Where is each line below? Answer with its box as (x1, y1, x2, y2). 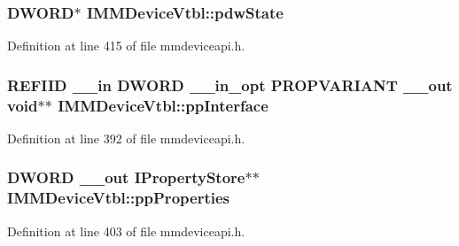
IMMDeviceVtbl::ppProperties (7, 187, 229, 209)
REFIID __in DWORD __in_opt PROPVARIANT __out (7, 73, 453, 96)
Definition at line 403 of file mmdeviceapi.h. (7, 221, 245, 240)
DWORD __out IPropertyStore (7, 166, 245, 188)
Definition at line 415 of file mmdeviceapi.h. (7, 36, 245, 55)
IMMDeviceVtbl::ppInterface (58, 94, 268, 116)
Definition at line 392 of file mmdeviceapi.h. (7, 128, 245, 147)
